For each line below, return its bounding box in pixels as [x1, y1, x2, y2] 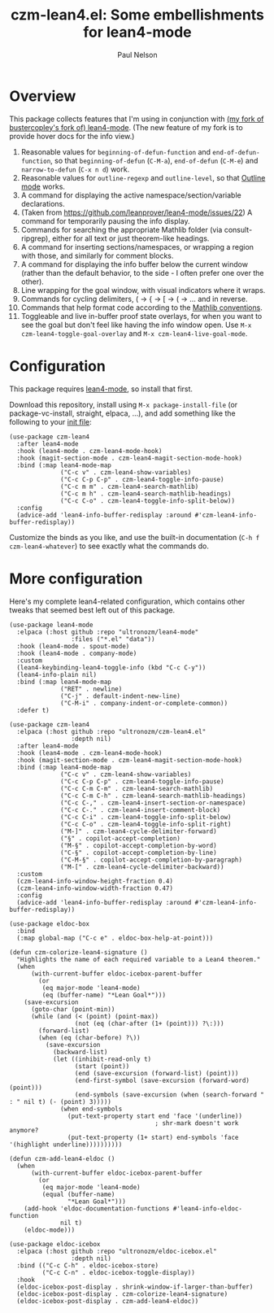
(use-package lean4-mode [9, 621, 94, 629]
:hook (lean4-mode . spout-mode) [16, 642, 130, 650]
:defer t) [16, 706, 50, 714]
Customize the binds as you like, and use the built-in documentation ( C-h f [9, 532, 260, 542]
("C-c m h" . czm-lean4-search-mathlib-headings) [60, 490, 232, 498]
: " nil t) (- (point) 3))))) [9, 1097, 112, 1106]
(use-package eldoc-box [9, 919, 90, 928]
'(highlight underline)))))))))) [9, 1141, 123, 1149]
